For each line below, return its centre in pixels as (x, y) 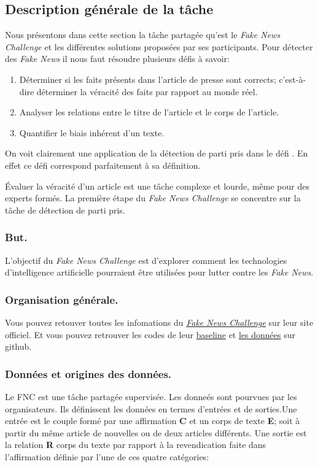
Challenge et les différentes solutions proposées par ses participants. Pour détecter (159, 46)
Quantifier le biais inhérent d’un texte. (92, 132)
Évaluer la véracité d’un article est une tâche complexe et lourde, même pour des (157, 186)
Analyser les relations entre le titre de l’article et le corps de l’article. (149, 112)
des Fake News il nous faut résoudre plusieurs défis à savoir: (117, 59)
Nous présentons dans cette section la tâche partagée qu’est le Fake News (143, 35)
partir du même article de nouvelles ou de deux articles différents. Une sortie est (156, 432)
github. (18, 346)
